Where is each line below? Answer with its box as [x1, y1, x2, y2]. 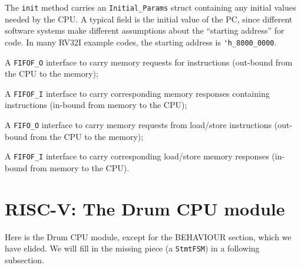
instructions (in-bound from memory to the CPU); [5, 99, 187, 111]
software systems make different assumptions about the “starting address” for [5, 24, 285, 37]
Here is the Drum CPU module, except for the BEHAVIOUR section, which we [5, 230, 292, 243]
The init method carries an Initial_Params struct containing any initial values [5, 1, 296, 13]
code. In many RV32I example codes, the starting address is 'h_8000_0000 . [5, 35, 277, 48]
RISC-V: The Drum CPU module [5, 196, 285, 220]
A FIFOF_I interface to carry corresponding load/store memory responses [5, 150, 269, 162]
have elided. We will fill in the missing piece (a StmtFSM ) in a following [5, 242, 260, 254]
